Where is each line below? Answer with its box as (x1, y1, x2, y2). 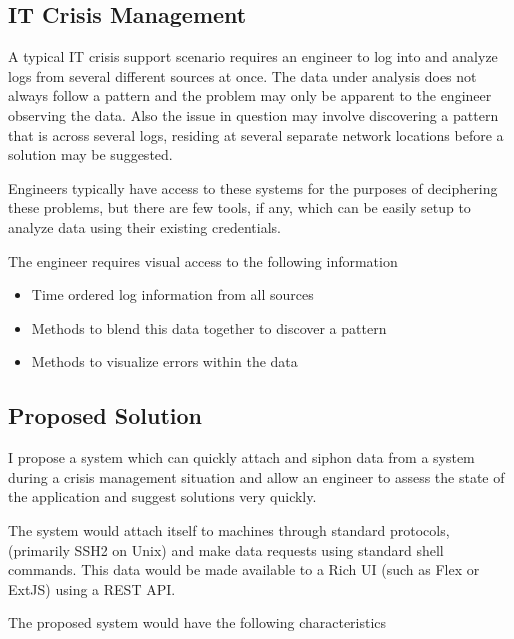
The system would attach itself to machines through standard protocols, (8, 519, 450, 540)
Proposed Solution (8, 400, 202, 431)
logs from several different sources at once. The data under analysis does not (8, 65, 477, 86)
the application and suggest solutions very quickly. (8, 486, 317, 507)
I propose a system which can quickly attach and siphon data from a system (8, 447, 475, 468)
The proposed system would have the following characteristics (8, 612, 387, 633)
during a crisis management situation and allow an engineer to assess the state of (8, 466, 505, 487)
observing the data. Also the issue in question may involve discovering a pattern (8, 104, 499, 125)
